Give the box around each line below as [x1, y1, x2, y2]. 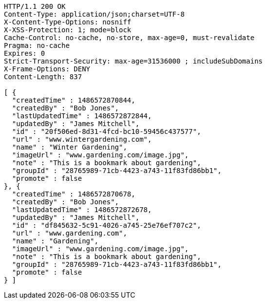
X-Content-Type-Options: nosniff [4, 18, 132, 26]
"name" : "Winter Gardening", [12, 143, 127, 151]
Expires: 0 [4, 49, 45, 57]
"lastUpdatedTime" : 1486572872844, [12, 112, 152, 120]
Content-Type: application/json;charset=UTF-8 [4, 10, 185, 18]
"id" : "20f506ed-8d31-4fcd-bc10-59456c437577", [12, 128, 201, 135]
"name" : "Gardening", [12, 237, 98, 245]
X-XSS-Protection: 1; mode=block [4, 26, 132, 34]
